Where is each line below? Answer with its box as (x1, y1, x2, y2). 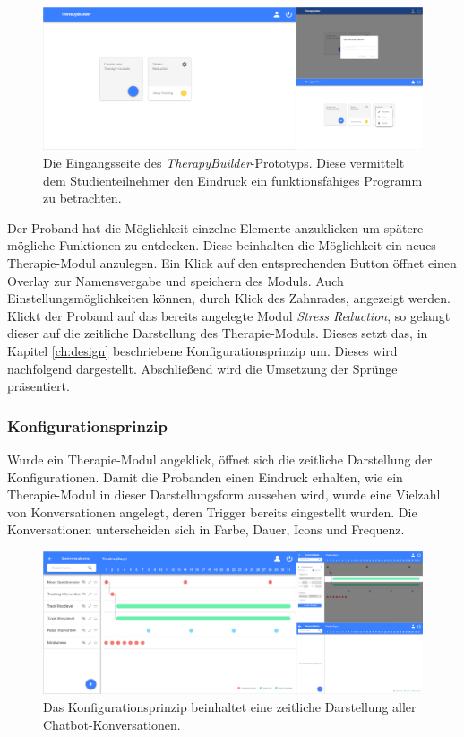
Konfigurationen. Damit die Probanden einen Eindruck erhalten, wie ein (7, 467, 403, 486)
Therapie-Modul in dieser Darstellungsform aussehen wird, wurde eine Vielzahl (7, 485, 441, 504)
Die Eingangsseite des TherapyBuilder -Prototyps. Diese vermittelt (43, 153, 405, 171)
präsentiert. (7, 377, 70, 395)
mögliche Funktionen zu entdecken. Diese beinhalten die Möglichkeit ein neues (7, 236, 436, 255)
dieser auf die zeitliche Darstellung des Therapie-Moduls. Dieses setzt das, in (7, 324, 428, 342)
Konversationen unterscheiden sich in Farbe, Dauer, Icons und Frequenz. (7, 520, 405, 539)
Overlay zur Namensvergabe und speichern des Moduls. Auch (7, 271, 344, 290)
